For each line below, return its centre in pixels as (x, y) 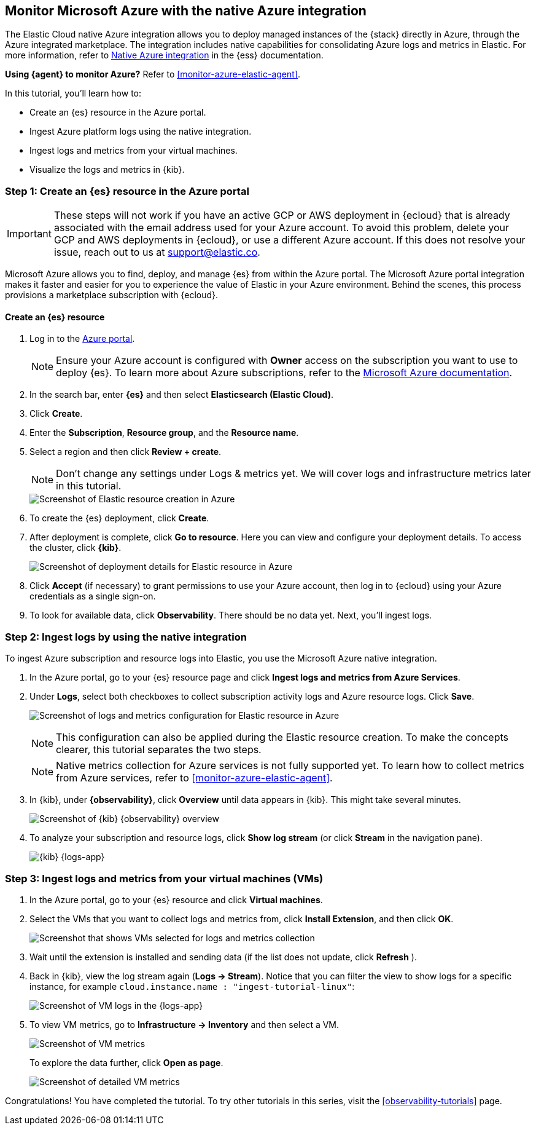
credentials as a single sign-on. (93, 596)
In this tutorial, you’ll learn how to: (73, 93)
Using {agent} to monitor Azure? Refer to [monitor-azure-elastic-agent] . (153, 74)
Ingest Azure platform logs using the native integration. (141, 132)
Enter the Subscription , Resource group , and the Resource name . (164, 433)
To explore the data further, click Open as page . (126, 1062)
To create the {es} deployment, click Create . (119, 518)
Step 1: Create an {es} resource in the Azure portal (127, 191)
